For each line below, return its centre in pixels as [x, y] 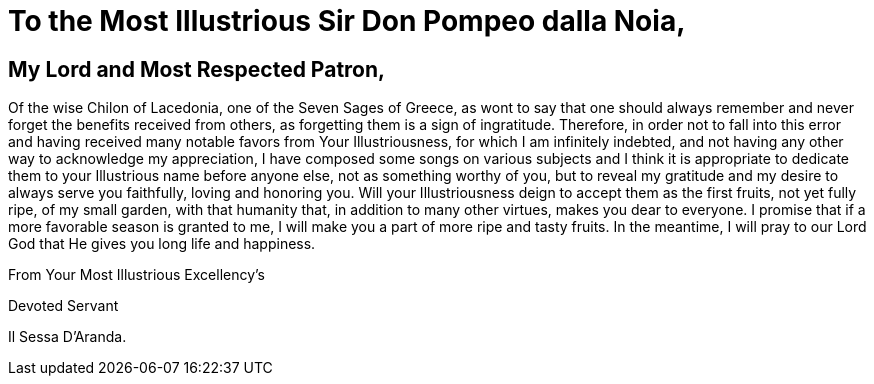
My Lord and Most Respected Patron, [197, 69]
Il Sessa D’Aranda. [67, 337]
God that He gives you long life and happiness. [162, 244]
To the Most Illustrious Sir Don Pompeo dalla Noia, [347, 21]
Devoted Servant [63, 306]
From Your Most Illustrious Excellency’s [137, 275]
